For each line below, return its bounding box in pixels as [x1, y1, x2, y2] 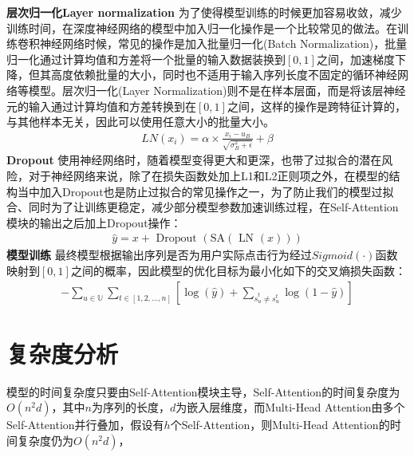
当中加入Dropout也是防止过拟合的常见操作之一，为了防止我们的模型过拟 [17, 183, 394, 199]
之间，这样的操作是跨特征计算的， [227, 97, 406, 114]
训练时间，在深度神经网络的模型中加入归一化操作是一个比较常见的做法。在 [6, 19, 397, 36]
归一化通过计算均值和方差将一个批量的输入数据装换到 [6, 50, 286, 67]
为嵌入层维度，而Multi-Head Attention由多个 [175, 399, 405, 416]
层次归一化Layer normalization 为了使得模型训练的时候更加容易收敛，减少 [6, 4, 402, 20]
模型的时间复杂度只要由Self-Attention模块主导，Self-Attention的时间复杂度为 [6, 383, 400, 400]
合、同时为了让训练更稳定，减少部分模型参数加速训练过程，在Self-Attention [6, 199, 399, 215]
